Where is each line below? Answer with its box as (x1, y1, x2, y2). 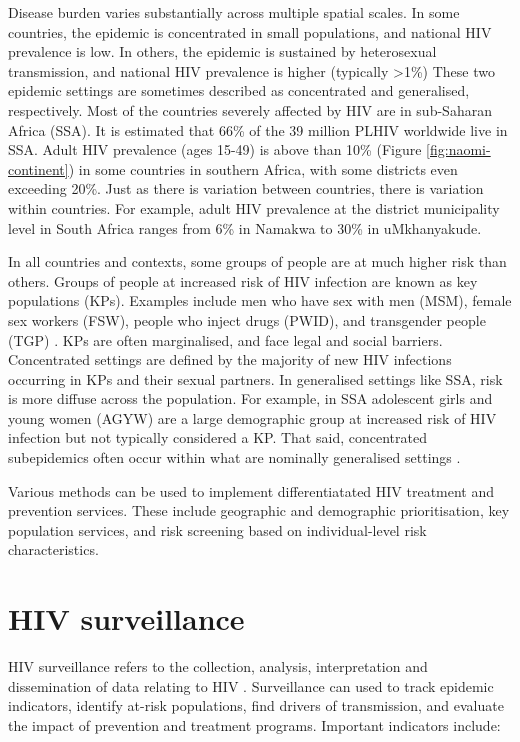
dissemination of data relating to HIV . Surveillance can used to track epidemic (8, 675, 494, 696)
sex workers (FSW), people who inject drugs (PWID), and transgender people (8, 309, 486, 330)
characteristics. (8, 539, 99, 560)
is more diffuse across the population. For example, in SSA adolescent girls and (8, 388, 493, 409)
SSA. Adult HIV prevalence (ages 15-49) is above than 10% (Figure (8, 139, 422, 160)
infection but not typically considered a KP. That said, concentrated (8, 427, 427, 448)
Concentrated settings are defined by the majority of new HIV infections (8, 349, 452, 370)
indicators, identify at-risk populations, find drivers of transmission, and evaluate (8, 695, 504, 716)
